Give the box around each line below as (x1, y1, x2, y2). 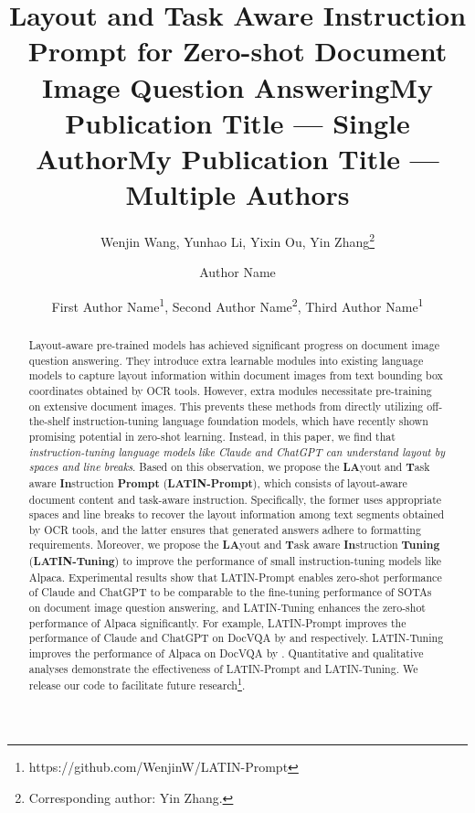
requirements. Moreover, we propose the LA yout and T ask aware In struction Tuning (28, 537, 440, 553)
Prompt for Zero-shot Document (27, 32, 448, 70)
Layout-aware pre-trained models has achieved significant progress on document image (28, 337, 439, 352)
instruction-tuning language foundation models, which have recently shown (72, 413, 428, 429)
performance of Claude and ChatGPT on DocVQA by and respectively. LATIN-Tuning (28, 630, 444, 646)
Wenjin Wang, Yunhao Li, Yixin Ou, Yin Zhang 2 (100, 230, 375, 251)
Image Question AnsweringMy (42, 68, 433, 105)
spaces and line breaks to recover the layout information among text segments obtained (28, 507, 445, 522)
